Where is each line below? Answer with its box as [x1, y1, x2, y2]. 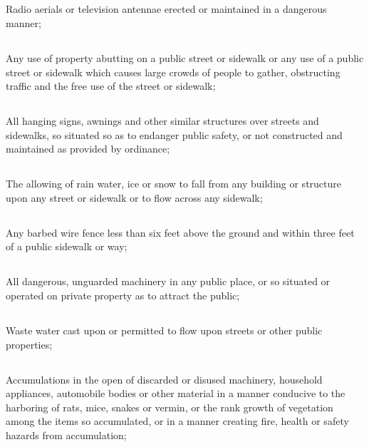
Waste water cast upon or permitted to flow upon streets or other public [6, 323, 323, 338]
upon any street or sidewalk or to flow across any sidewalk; [6, 190, 263, 205]
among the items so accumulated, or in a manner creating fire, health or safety [6, 413, 349, 428]
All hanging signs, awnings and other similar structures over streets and [6, 113, 319, 128]
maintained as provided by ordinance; [6, 141, 170, 156]
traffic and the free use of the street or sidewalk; [6, 78, 216, 93]
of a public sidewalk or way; [6, 239, 128, 254]
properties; [6, 336, 53, 351]
